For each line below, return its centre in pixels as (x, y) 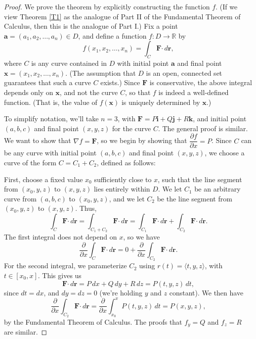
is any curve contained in (69, 63)
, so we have (142, 237)
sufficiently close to (123, 179)
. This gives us (60, 275)
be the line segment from (194, 198)
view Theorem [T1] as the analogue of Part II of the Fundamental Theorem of (122, 16)
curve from (20, 198)
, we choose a (225, 153)
